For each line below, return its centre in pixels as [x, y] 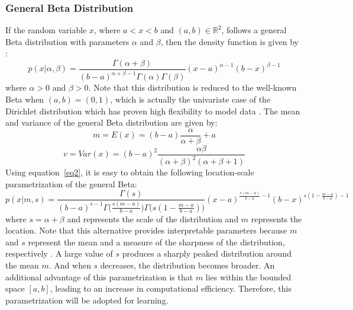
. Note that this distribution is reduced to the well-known [192, 87]
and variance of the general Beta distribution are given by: [111, 122]
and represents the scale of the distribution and [153, 218]
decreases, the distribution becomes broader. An [187, 265]
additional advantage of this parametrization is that [99, 277]
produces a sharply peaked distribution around [207, 253]
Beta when [25, 99]
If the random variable [46, 30]
